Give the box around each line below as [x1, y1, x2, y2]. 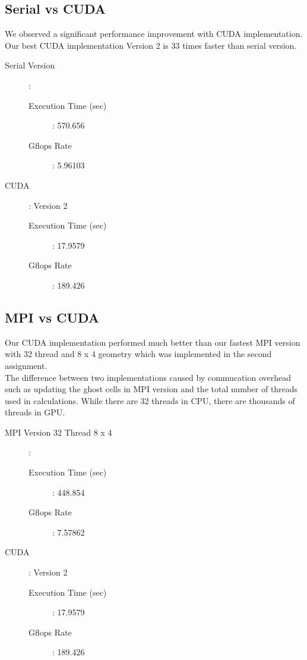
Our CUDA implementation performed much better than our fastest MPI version [5, 336, 300, 348]
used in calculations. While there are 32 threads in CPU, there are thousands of [5, 394, 295, 406]
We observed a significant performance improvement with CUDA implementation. [5, 27, 303, 40]
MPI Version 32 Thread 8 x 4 [5, 426, 112, 438]
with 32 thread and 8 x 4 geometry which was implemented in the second [5, 348, 272, 360]
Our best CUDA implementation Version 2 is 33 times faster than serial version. [5, 39, 297, 51]
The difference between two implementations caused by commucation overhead [5, 371, 291, 383]
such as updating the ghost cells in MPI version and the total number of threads [5, 383, 298, 395]
